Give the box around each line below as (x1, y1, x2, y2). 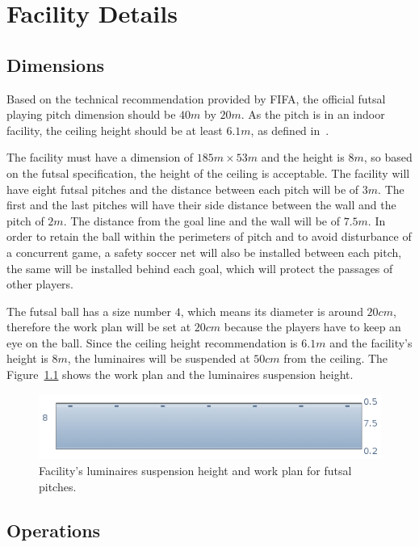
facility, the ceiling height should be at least (6, 121, 223, 138)
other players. (6, 276, 73, 292)
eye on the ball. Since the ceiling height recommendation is (6, 334, 298, 351)
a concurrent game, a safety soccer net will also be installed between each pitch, (6, 243, 402, 260)
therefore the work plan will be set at (6, 318, 191, 335)
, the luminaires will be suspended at (67, 350, 250, 367)
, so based (363, 149, 413, 166)
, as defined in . (250, 121, 329, 138)
